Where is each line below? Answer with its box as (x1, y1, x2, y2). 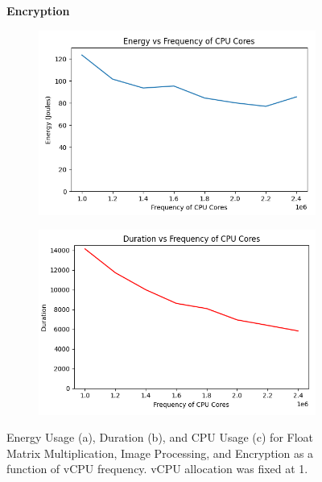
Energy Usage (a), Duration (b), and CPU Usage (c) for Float (6, 429, 314, 446)
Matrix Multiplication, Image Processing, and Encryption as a (6, 444, 314, 461)
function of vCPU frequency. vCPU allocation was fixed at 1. (6, 460, 308, 477)
